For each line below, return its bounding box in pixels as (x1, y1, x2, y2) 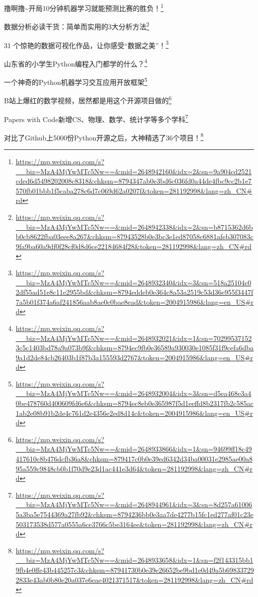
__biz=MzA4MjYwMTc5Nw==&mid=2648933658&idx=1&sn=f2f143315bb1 (15, 555, 254, 565)
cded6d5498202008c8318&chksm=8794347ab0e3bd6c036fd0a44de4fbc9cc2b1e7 (15, 176, 252, 186)
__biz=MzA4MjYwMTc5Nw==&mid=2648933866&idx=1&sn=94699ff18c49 (15, 444, 252, 454)
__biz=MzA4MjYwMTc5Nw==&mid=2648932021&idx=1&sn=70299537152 (15, 332, 252, 343)
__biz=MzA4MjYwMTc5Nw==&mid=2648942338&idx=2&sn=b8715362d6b (15, 221, 253, 232)
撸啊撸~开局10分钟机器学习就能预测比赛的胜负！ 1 (4, 1, 164, 13)
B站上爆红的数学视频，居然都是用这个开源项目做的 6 (4, 94, 172, 105)
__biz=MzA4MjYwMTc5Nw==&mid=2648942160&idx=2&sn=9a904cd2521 (15, 166, 252, 176)
